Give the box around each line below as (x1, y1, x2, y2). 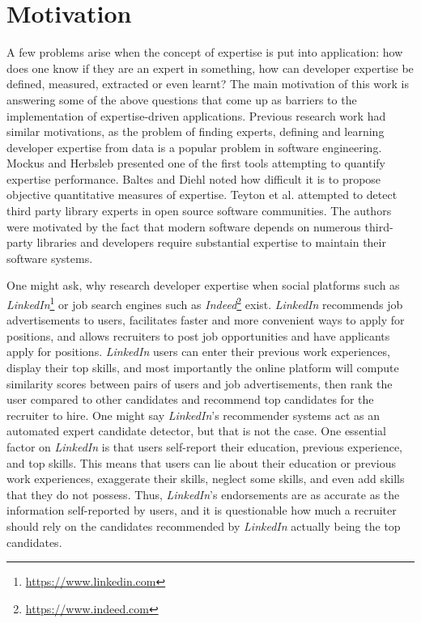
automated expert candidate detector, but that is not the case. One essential (6, 422, 386, 439)
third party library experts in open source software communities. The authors (6, 202, 392, 219)
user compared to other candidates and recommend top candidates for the (6, 391, 374, 408)
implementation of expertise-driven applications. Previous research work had (6, 107, 386, 124)
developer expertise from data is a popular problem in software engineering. (6, 138, 382, 155)
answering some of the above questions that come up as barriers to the (6, 91, 357, 108)
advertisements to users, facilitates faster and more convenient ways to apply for (6, 311, 405, 328)
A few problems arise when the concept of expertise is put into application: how (6, 44, 403, 61)
